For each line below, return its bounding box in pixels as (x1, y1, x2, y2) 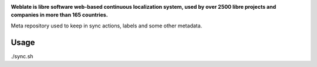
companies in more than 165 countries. (11, 12, 108, 19)
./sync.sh (11, 52, 33, 59)
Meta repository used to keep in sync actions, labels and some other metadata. (11, 22, 203, 29)
